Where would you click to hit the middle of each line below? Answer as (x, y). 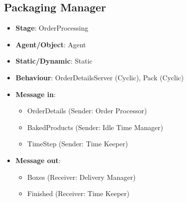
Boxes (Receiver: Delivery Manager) (81, 177)
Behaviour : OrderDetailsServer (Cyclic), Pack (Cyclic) (100, 77)
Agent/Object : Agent (51, 44)
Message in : (36, 94)
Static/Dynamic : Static (54, 61)
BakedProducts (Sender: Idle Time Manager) (95, 127)
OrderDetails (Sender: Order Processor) (87, 111)
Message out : (38, 160)
